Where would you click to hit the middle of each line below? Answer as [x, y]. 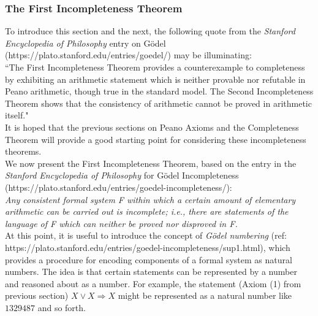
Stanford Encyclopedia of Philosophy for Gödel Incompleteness [122, 175]
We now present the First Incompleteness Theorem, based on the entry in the [151, 163]
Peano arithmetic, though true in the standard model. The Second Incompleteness [159, 91]
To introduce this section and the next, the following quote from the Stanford [150, 31]
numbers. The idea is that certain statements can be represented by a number [151, 272]
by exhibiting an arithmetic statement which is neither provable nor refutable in [155, 79]
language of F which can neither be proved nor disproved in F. [121, 223]
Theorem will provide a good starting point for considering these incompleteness [156, 139]
